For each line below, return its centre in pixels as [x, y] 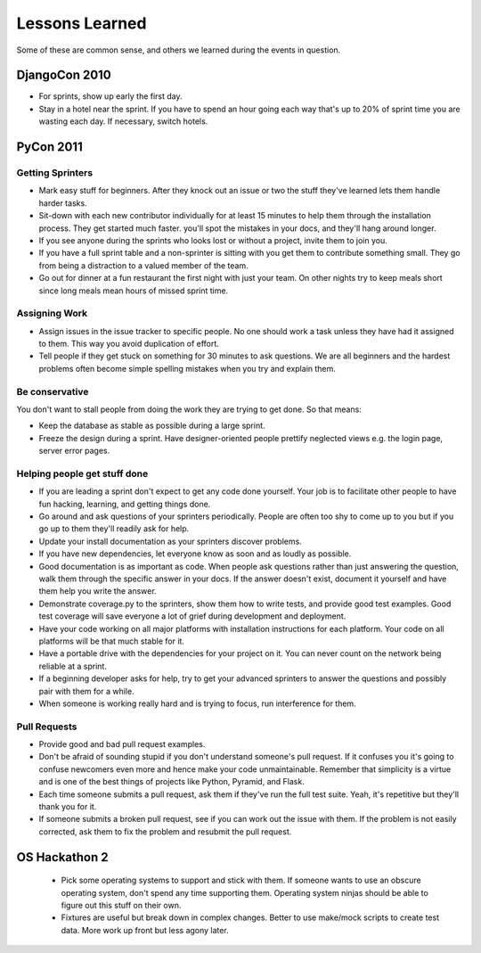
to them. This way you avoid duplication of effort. [129, 344]
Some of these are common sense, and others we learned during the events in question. [179, 50]
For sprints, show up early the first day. [110, 96]
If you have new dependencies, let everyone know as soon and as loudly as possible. [195, 554]
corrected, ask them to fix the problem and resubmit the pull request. [165, 831]
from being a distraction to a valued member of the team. [143, 265]
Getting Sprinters [55, 173]
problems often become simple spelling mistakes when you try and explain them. [187, 368]
